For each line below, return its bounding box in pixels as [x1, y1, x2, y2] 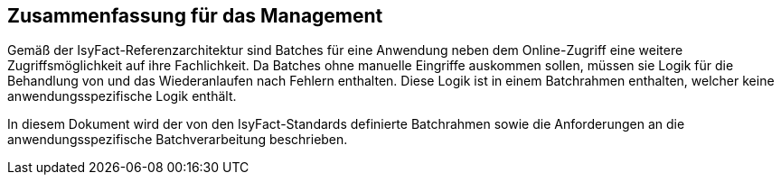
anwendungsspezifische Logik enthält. [7, 88, 237, 105]
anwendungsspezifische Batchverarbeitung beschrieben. [7, 132, 348, 148]
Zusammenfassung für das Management [7, 5, 383, 27]
